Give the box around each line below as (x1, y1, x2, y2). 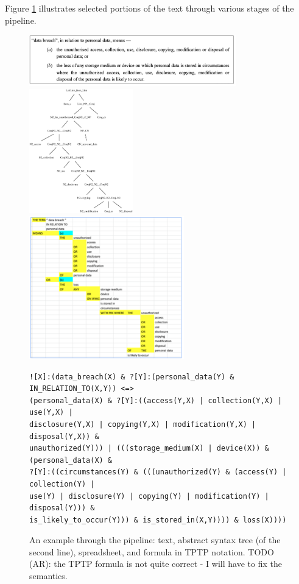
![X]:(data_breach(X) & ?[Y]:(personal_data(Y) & (29, 372, 234, 381)
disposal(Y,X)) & (29, 432, 99, 441)
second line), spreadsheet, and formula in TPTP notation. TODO (29, 545, 274, 558)
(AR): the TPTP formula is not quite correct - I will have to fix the (29, 557, 282, 570)
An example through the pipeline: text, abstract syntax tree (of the (29, 533, 281, 546)
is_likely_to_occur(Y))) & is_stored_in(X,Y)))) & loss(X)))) (29, 515, 287, 524)
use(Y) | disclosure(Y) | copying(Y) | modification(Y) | (29, 491, 269, 501)
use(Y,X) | (29, 408, 73, 417)
